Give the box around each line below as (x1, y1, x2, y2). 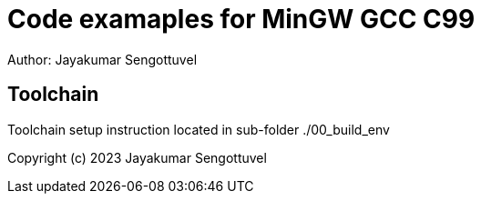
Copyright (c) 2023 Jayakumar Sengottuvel (7, 149, 267, 166)
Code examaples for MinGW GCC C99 (7, 4, 476, 35)
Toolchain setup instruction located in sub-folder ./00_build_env (7, 121, 390, 137)
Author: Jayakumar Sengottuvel (7, 51, 198, 67)
